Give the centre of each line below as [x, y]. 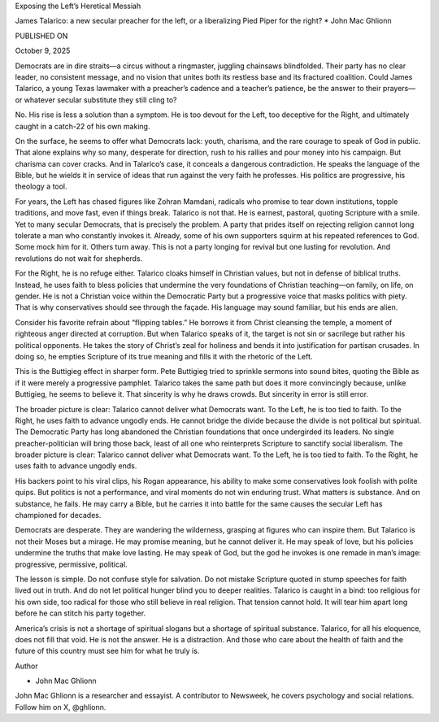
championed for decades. [58, 515]
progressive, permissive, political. [71, 564]
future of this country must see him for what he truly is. [107, 651]
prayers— [399, 89]
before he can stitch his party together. [80, 613]
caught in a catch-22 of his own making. [83, 126]
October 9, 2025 [43, 51]
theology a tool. [41, 186]
